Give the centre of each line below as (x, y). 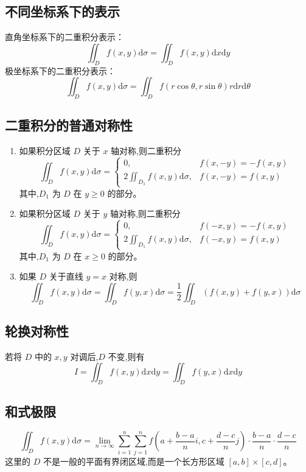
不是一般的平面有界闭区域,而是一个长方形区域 (134, 461)
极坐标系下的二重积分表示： (60, 70)
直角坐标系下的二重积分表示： (64, 37)
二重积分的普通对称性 (69, 125)
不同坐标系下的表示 (62, 11)
